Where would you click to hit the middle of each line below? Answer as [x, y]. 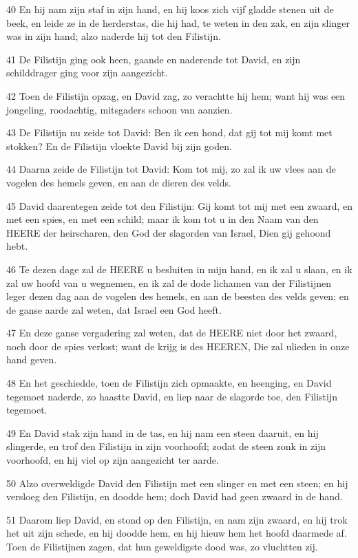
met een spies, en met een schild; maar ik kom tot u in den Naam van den [162, 219]
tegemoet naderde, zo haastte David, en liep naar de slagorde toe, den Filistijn [172, 396]
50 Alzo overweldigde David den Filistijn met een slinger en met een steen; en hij [177, 483]
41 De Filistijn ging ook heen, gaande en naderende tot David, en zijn [154, 59]
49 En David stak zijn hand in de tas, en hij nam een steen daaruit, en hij [162, 432]
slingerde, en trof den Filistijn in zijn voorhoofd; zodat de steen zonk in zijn [166, 446]
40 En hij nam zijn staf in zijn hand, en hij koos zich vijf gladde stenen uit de [170, 9]
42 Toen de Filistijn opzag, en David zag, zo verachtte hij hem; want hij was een [176, 95]
